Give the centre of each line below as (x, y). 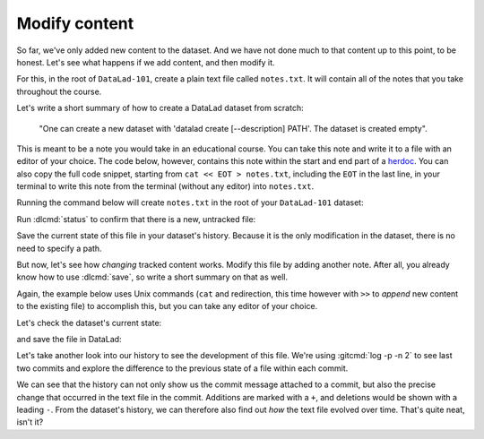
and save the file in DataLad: (69, 339)
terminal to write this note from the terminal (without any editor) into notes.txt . (165, 186)
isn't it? (30, 422)
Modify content (75, 23)
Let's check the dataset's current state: (89, 323)
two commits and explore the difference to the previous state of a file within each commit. (182, 368)
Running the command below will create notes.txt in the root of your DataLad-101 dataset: (190, 202)
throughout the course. (59, 91)
